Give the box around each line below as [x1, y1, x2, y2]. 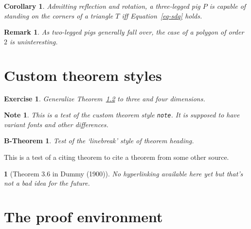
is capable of [209, 1, 246, 11]
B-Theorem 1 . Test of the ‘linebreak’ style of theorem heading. [4, 135, 194, 146]
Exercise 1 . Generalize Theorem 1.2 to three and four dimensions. [4, 93, 205, 103]
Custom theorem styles [4, 65, 162, 85]
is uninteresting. [10, 36, 58, 46]
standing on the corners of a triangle [4, 10, 113, 20]
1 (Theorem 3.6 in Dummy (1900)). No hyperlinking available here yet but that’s [4, 168, 243, 178]
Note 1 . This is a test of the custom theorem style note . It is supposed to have [4, 110, 240, 120]
